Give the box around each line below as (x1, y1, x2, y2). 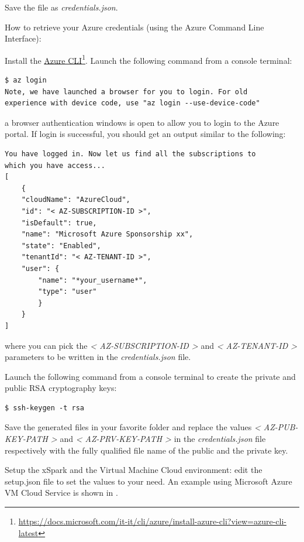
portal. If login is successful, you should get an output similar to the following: (5, 128, 286, 140)
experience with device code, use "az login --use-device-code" (5, 99, 260, 108)
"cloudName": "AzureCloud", (21, 195, 130, 204)
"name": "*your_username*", (38, 276, 147, 284)
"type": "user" (38, 287, 97, 296)
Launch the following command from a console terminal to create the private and (5, 370, 296, 382)
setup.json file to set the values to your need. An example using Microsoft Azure (5, 475, 292, 487)
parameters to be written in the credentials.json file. (5, 351, 191, 363)
